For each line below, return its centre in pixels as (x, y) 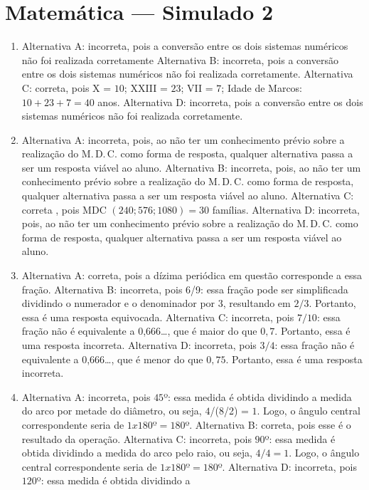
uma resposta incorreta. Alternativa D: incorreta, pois (139, 345)
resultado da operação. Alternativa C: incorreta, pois (137, 438)
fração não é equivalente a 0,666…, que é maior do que (139, 331)
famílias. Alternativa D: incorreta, (286, 209)
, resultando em (257, 303)
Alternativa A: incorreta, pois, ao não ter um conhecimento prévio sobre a (183, 139)
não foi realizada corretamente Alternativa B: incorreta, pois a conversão (180, 59)
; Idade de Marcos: (262, 87)
